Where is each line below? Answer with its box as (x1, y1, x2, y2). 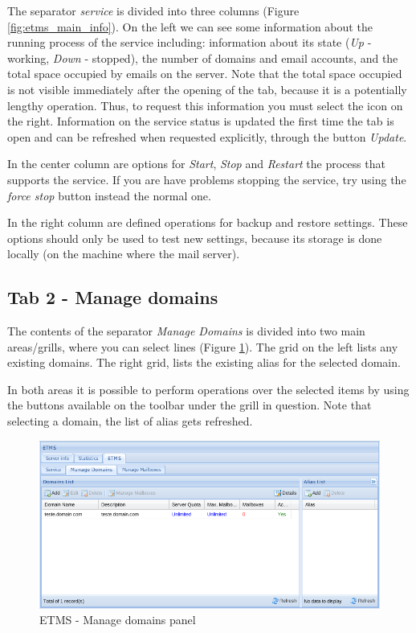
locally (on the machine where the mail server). (7, 245, 240, 262)
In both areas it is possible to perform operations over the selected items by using (7, 380, 410, 397)
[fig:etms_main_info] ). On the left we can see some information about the (7, 18, 373, 35)
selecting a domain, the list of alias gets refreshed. (7, 413, 253, 430)
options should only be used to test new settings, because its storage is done (7, 229, 382, 246)
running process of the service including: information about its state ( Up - (7, 34, 372, 51)
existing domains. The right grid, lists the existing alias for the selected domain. (7, 354, 401, 371)
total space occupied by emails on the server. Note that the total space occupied (7, 65, 402, 82)
